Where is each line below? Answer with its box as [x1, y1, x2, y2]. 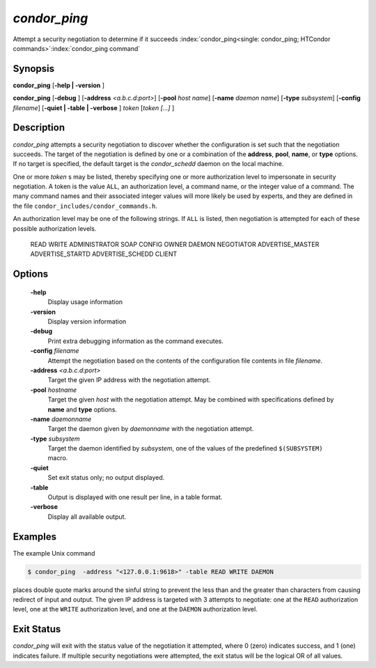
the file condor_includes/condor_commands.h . [13, 202, 158, 210]
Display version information [47, 317, 127, 326]
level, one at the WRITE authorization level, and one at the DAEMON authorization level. [13, 605, 258, 614]
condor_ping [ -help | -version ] [13, 81, 104, 89]
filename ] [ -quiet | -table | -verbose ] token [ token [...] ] [13, 103, 175, 112]
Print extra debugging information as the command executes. [47, 337, 224, 345]
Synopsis [13, 63, 55, 75]
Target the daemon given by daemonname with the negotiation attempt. [47, 425, 254, 433]
